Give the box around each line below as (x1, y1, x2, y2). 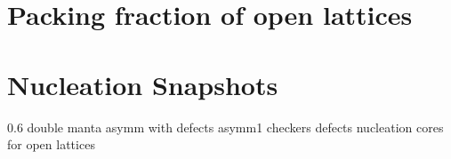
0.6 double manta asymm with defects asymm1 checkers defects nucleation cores (7, 117, 444, 136)
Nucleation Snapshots (7, 66, 278, 102)
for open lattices (7, 135, 95, 154)
